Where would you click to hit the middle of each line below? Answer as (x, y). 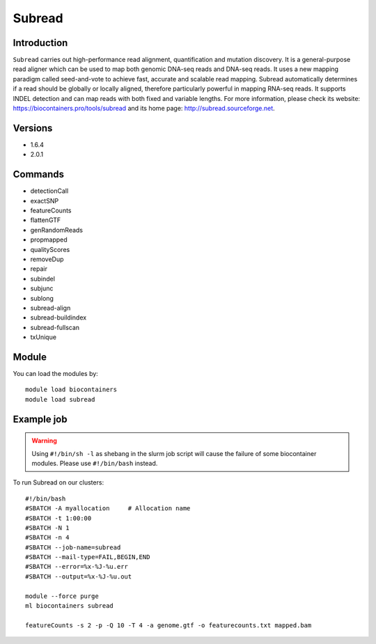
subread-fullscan (55, 327)
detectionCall (49, 191)
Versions (33, 128)
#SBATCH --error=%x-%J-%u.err (77, 567)
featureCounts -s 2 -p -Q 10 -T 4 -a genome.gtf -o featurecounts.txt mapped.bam (169, 625)
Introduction (40, 43)
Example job (40, 419)
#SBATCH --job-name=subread (73, 547)
